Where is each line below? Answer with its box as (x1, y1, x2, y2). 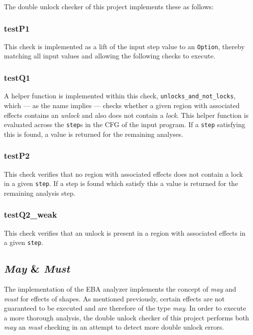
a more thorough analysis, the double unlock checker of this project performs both (4, 312, 249, 322)
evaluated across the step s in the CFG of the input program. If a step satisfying (4, 119, 245, 130)
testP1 (4, 22, 30, 34)
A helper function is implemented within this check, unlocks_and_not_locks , (4, 91, 236, 101)
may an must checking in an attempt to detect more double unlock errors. (4, 322, 224, 332)
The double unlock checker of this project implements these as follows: (4, 1, 214, 11)
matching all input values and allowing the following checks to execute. (4, 51, 216, 61)
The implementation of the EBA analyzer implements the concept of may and (4, 284, 236, 294)
